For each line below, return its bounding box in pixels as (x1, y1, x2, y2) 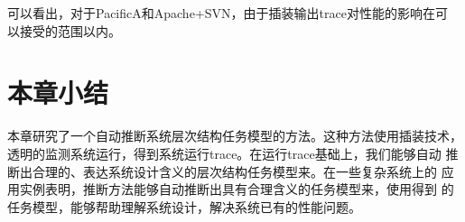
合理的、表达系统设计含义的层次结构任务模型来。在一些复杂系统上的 (32, 162, 437, 180)
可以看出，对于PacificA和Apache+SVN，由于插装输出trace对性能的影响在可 (7, 4, 448, 22)
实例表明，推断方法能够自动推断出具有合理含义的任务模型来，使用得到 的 (19, 180, 454, 199)
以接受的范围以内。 (7, 21, 121, 40)
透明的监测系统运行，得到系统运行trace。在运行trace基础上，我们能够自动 (7, 143, 442, 162)
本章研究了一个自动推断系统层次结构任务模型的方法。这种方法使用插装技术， (7, 126, 462, 145)
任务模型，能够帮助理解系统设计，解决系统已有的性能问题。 (7, 197, 361, 216)
